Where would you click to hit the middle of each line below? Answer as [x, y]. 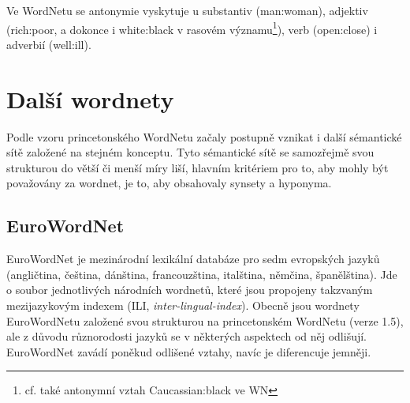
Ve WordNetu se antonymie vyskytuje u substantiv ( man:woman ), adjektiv [187, 10]
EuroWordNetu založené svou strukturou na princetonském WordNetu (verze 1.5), [205, 320]
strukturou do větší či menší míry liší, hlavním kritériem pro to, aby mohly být [198, 167]
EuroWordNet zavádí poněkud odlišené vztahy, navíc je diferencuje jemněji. [189, 351]
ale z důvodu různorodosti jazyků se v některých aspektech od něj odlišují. [187, 336]
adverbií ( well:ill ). [49, 44]
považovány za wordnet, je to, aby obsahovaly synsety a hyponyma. [169, 183]
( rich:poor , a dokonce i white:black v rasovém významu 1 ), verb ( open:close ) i [192, 28]
